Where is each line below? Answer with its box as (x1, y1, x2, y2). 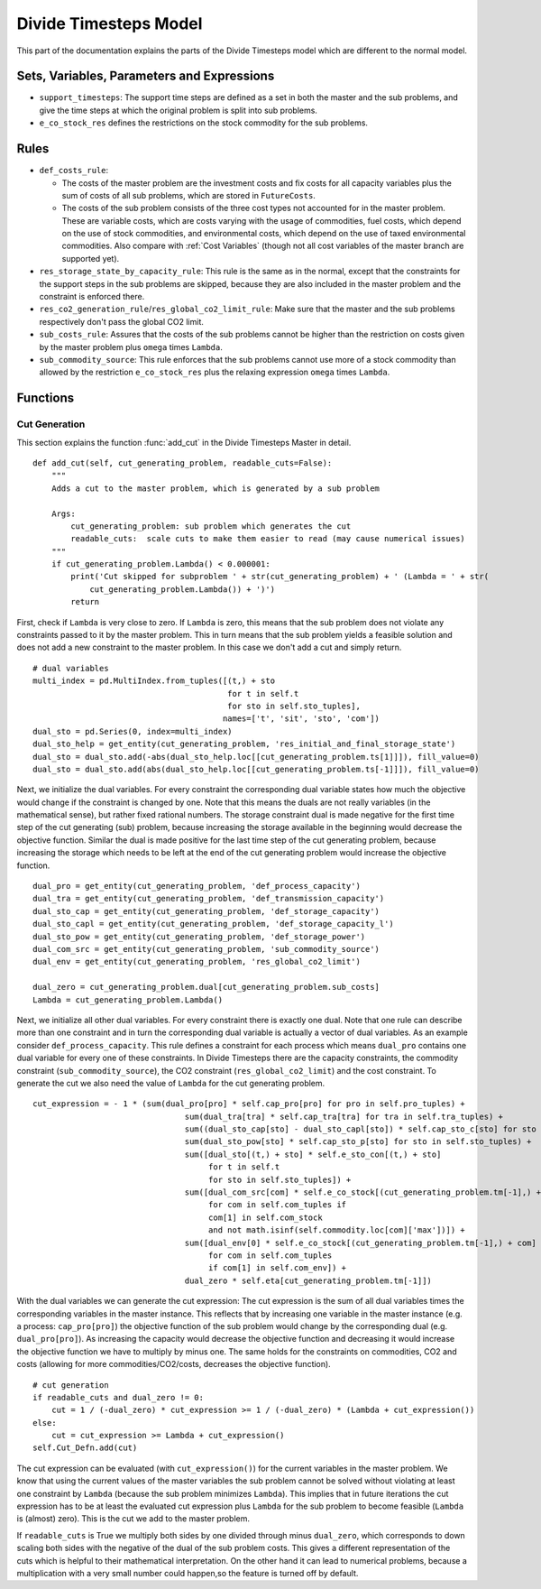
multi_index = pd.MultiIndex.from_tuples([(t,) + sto (32, 676, 275, 686)
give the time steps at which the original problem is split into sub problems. (39, 105, 317, 115)
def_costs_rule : (39, 165, 109, 176)
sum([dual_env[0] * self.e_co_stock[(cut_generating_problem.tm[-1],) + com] (184, 1237, 536, 1248)
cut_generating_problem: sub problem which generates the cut (70, 521, 352, 531)
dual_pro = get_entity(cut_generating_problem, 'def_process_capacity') (32, 881, 361, 892)
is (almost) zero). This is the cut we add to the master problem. (16, 1513, 251, 1524)
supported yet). (61, 253, 120, 263)
